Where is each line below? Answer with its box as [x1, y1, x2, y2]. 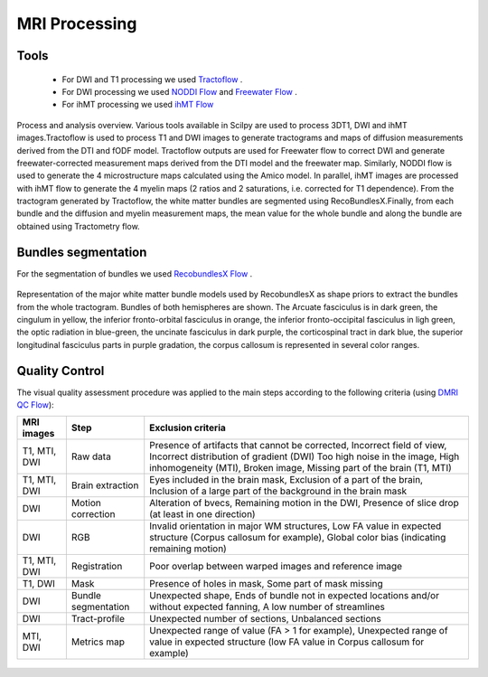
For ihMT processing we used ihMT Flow [61, 99, 214, 110]
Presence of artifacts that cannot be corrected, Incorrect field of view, [149, 439, 447, 452]
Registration [70, 560, 123, 573]
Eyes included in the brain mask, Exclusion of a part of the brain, [149, 474, 424, 486]
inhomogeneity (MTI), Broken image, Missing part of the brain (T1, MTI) [149, 462, 452, 475]
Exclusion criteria [149, 421, 226, 434]
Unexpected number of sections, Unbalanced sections [149, 613, 381, 625]
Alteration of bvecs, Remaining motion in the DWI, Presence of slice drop [149, 497, 460, 510]
